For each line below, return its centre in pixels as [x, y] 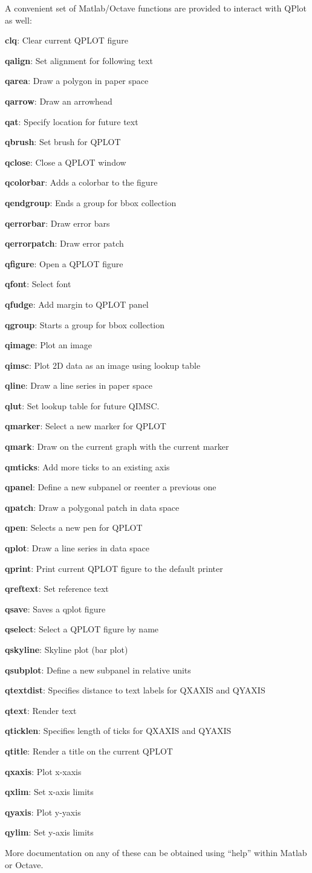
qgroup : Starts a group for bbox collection [85, 324]
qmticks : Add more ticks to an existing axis [87, 466]
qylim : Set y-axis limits [49, 832]
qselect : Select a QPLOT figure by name [82, 629]
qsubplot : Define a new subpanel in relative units [98, 670]
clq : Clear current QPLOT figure [67, 40]
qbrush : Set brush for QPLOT [63, 142]
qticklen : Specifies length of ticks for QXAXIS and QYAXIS [118, 731]
